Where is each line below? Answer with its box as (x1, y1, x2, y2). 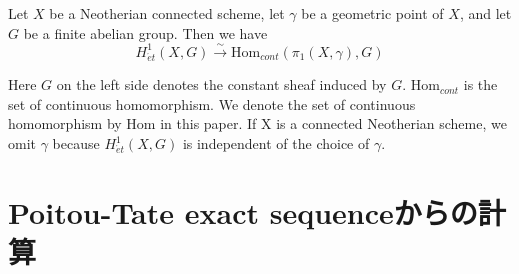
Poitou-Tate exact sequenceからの (8, 191, 478, 232)
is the (463, 74, 498, 95)
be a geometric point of (301, 3, 444, 23)
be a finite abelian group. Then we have (23, 22, 268, 43)
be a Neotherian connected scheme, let (49, 3, 285, 23)
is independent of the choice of (182, 133, 370, 154)
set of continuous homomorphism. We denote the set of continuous (8, 93, 416, 114)
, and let (459, 3, 512, 23)
